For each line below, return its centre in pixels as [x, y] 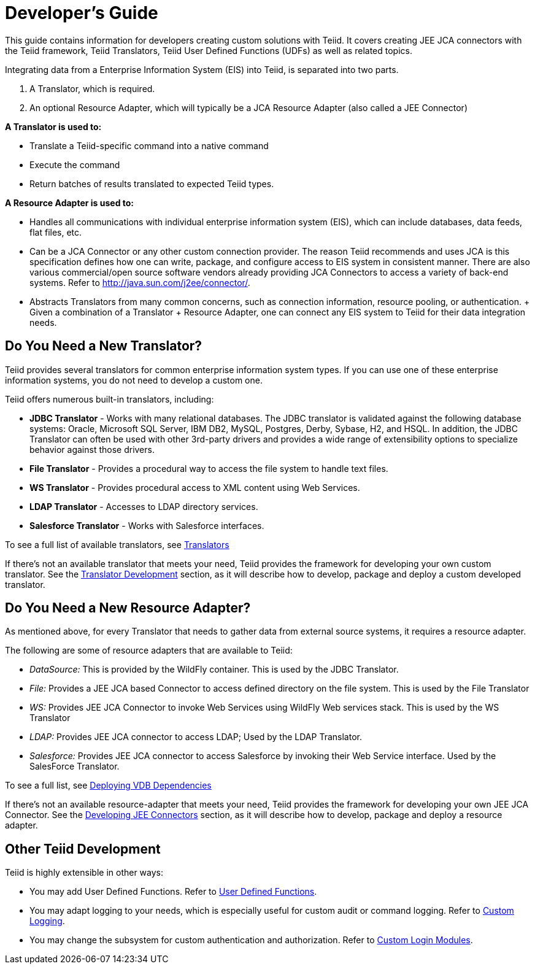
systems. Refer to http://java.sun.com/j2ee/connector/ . [140, 282]
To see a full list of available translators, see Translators [117, 544]
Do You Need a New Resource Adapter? [128, 608]
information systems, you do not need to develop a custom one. [134, 380]
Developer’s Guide [82, 13]
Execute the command [75, 164]
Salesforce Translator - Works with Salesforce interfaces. [147, 525]
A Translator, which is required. [92, 88]
